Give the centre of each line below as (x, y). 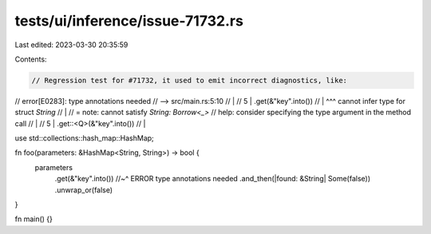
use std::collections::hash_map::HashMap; (85, 138)
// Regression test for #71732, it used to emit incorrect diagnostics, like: (189, 80)
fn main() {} (34, 219)
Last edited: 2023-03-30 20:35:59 (71, 45)
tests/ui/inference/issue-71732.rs (129, 21)
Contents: (31, 59)
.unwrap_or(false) (84, 190)
